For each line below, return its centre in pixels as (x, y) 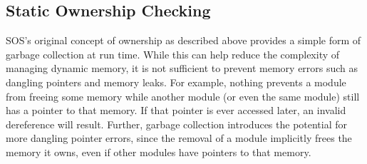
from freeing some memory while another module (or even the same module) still (183, 96)
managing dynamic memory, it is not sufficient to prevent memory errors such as (182, 68)
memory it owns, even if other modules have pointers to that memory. (159, 152)
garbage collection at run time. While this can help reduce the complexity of (173, 54)
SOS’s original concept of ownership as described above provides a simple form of (183, 40)
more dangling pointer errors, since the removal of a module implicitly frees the (179, 138)
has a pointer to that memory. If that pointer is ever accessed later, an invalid (176, 110)
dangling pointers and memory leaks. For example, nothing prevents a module (176, 82)
